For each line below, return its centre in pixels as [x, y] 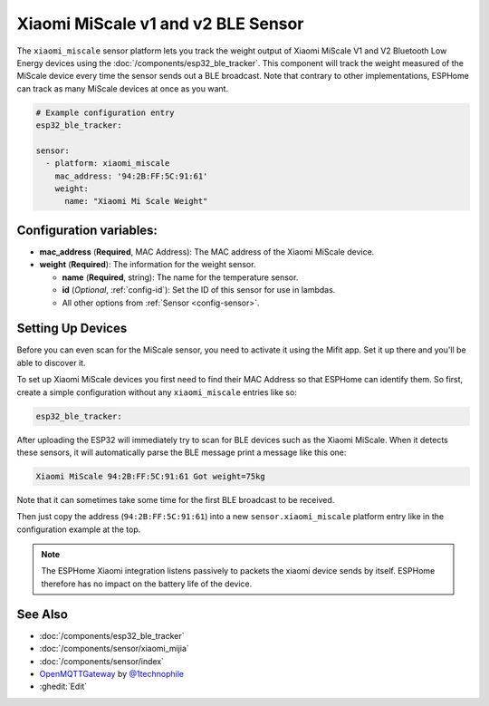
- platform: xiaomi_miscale [108, 164]
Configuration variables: [87, 230]
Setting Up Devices [72, 329]
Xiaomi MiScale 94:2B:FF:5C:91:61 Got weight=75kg [151, 476]
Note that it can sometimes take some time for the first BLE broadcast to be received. [176, 499]
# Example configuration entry [105, 112]
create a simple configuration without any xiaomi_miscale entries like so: [157, 392]
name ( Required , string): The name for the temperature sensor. [180, 277]
